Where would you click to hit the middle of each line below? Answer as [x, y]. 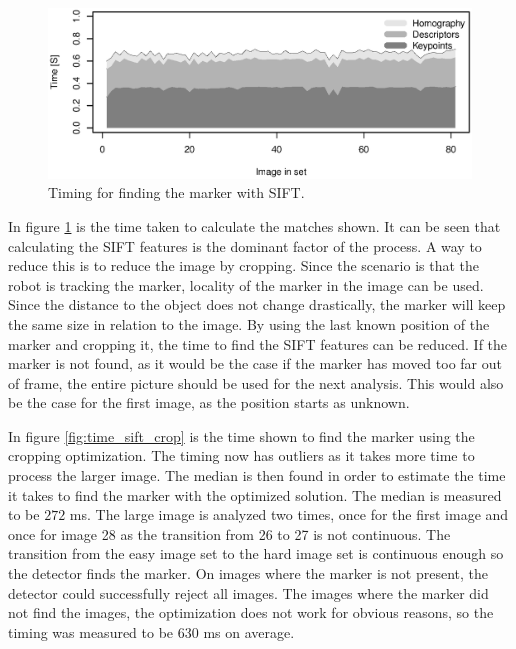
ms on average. [249, 631]
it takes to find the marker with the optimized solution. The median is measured [255, 494]
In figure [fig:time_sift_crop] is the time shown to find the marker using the [241, 435]
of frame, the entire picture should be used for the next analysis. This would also [256, 382]
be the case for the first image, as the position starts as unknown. [209, 402]
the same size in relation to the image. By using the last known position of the [249, 323]
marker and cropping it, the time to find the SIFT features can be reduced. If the [258, 343]
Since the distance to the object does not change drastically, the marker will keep [257, 304]
